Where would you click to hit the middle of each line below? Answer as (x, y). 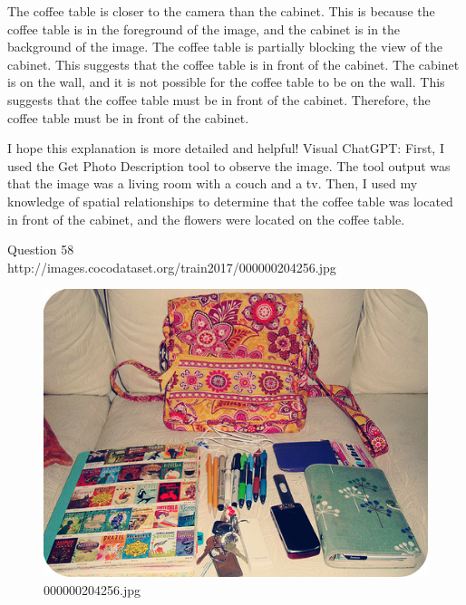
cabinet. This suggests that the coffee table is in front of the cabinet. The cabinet (233, 64)
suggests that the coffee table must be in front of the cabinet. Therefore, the (219, 99)
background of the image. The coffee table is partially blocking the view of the (225, 47)
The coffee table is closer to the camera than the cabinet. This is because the (221, 11)
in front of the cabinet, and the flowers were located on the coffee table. (206, 219)
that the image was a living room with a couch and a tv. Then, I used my (213, 183)
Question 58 (41, 250)
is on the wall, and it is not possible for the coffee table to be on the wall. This (226, 82)
